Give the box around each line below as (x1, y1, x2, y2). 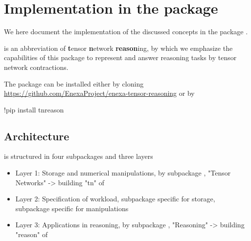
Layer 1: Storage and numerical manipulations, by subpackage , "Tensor (15, 168, 231, 178)
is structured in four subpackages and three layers (4, 151, 153, 161)
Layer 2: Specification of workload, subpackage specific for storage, (15, 194, 215, 204)
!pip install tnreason (4, 104, 64, 114)
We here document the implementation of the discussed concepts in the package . (4, 26, 248, 37)
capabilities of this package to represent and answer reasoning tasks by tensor (4, 52, 237, 63)
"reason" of (15, 229, 48, 240)
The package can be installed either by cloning (4, 78, 144, 88)
